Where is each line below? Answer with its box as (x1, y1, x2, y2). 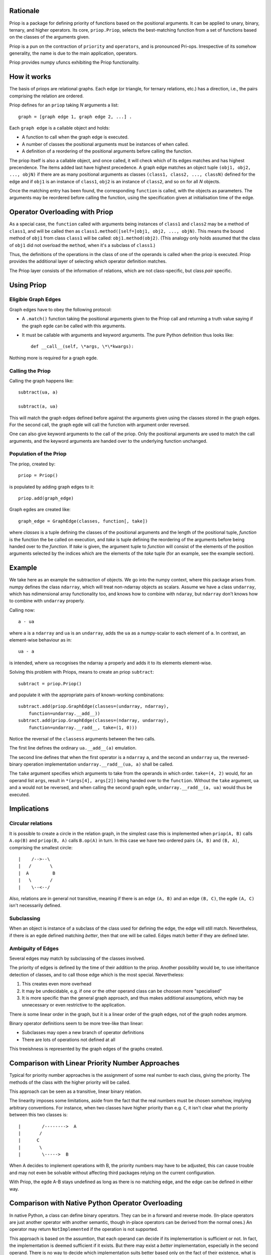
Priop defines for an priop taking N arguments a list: (9, 102, 119, 108)
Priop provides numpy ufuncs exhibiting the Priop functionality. (9, 59, 140, 65)
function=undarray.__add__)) (28, 710, 100, 716)
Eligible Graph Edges (9, 296, 61, 303)
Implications (9, 805, 49, 813)
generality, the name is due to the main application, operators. (9, 50, 138, 56)
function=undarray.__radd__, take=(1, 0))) (28, 724, 138, 730)
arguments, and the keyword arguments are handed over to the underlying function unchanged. (9, 438, 208, 444)
